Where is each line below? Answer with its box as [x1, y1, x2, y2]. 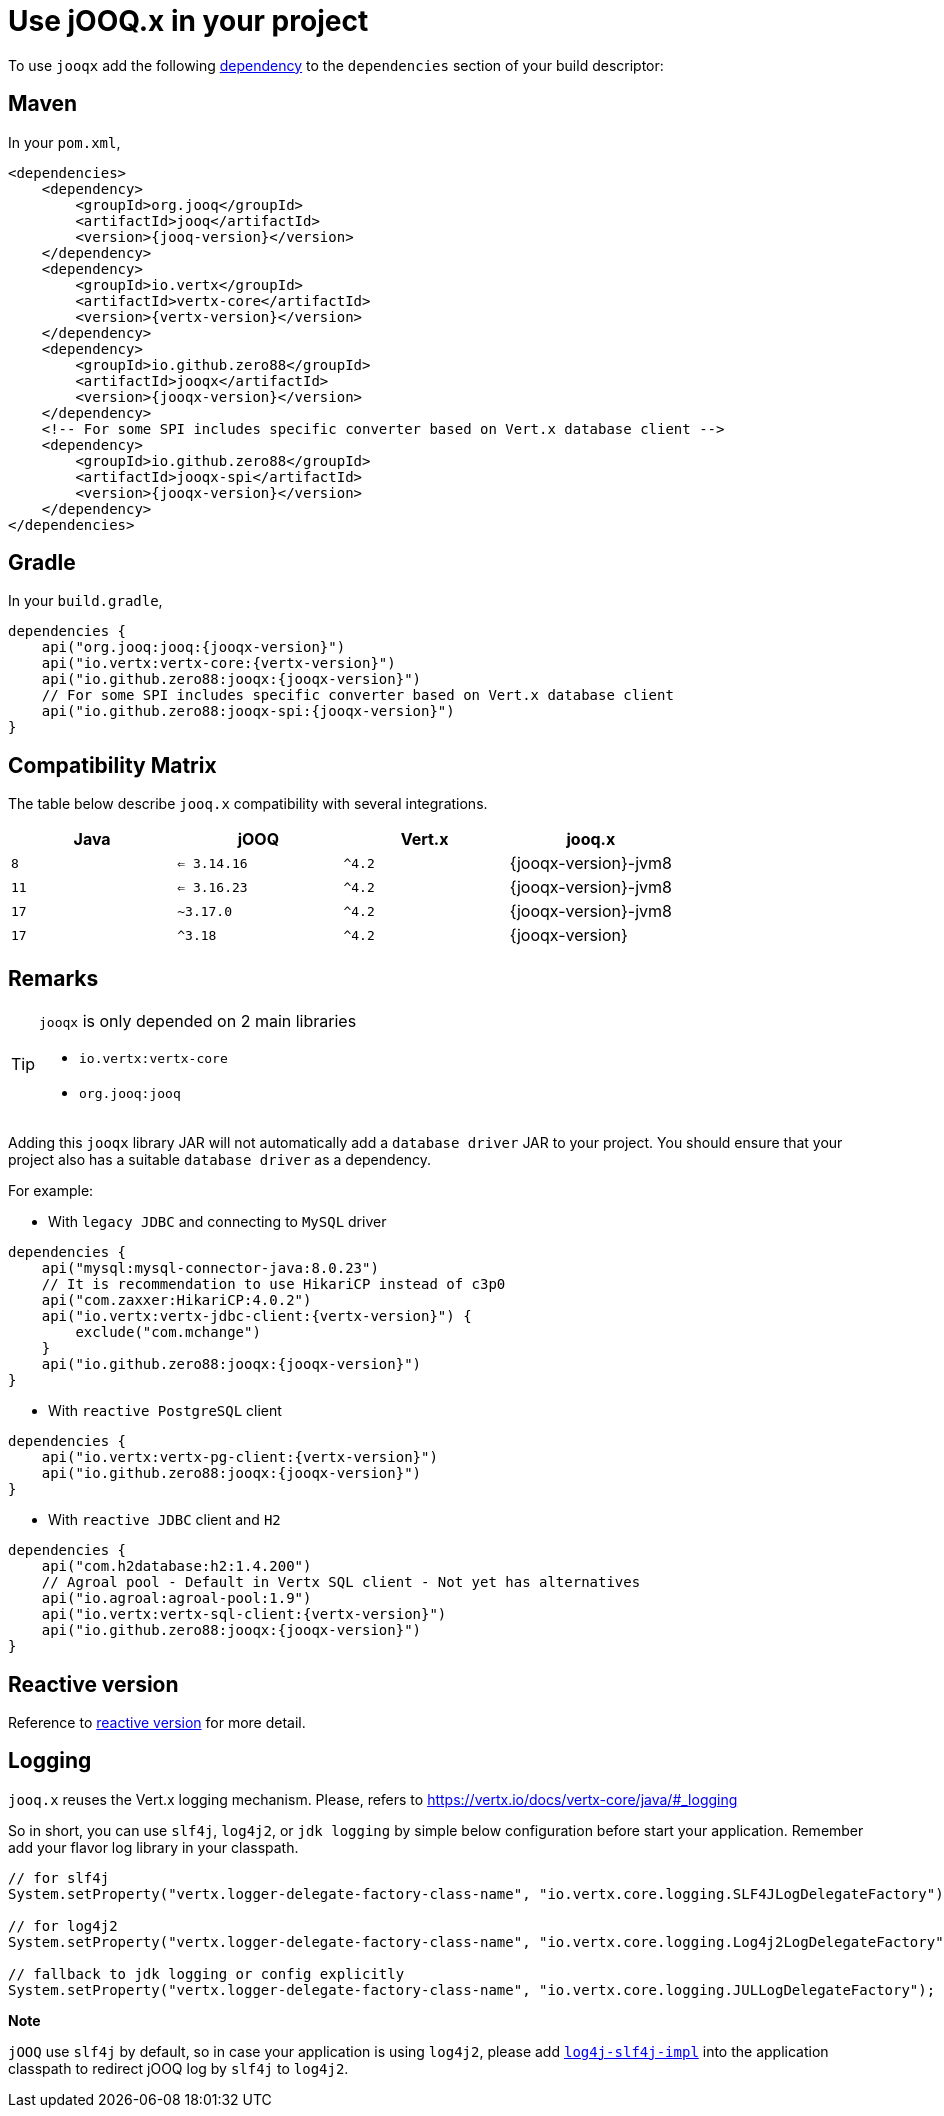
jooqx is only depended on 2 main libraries [39, 1011, 357, 1032]
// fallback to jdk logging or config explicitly [8, 1965, 405, 1982]
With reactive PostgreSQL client [48, 1402, 282, 1420]
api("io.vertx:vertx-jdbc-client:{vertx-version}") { [41, 1308, 472, 1325]
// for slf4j [8, 1869, 110, 1886]
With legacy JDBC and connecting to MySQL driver [48, 1213, 387, 1231]
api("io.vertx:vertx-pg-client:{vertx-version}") [41, 1449, 438, 1466]
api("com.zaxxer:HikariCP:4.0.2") [41, 1292, 312, 1309]
